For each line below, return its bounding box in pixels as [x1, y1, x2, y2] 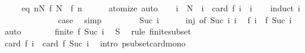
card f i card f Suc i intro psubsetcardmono [4, 36, 186, 49]
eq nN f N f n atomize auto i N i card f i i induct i [21, 2, 301, 14]
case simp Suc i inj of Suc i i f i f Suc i [58, 13, 292, 26]
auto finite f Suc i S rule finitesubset [4, 25, 192, 38]
